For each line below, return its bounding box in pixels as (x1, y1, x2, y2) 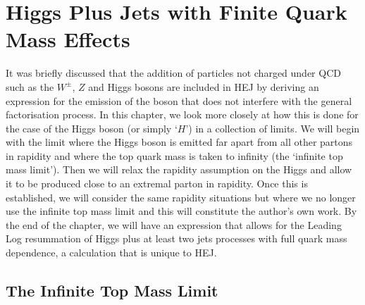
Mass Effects (6, 25, 130, 54)
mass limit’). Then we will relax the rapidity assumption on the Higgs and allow (6, 162, 352, 177)
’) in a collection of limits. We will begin (185, 120, 360, 135)
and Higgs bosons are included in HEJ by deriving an (88, 79, 319, 94)
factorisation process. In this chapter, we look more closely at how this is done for (6, 107, 359, 122)
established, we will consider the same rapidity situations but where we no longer (6, 189, 356, 204)
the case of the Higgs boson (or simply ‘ (6, 120, 178, 135)
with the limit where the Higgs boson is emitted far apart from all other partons (6, 135, 353, 149)
